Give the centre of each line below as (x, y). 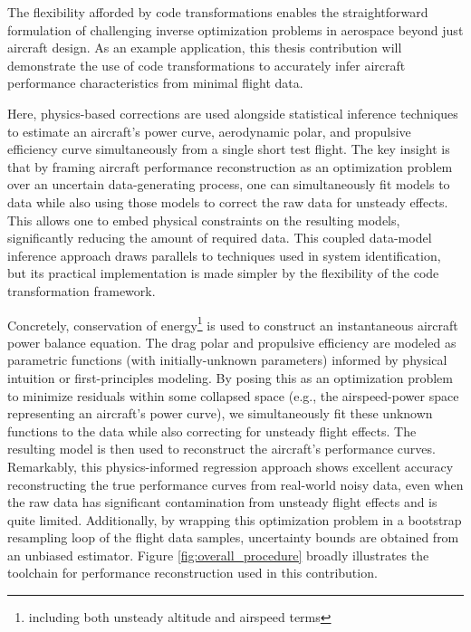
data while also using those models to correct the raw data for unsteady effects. (228, 201)
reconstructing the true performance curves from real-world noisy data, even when (235, 484)
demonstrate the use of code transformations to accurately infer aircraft (207, 65)
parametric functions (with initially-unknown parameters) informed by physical (227, 360)
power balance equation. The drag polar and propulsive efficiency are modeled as (232, 342)
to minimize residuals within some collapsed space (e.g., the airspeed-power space (233, 395)
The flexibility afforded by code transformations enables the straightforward (218, 12)
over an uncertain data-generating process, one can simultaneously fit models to (229, 184)
